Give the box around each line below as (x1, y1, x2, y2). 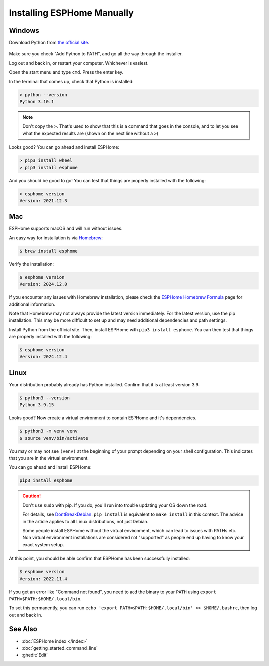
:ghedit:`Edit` (21, 652, 48, 658)
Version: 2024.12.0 (19, 281, 67, 287)
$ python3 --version (19, 395, 70, 401)
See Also (9, 625, 37, 633)
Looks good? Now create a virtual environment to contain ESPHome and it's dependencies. (9, 415, 197, 421)
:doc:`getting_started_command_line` (21, 645, 98, 651)
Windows (9, 26, 39, 35)
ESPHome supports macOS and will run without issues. (9, 225, 123, 232)
